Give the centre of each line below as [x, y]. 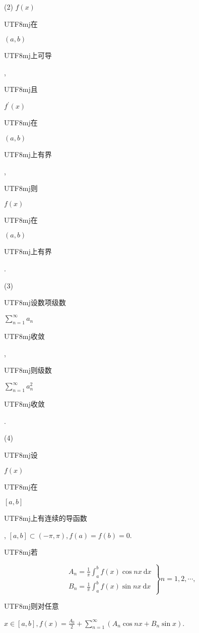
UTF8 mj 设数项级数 [35, 302]
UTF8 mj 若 [21, 552]
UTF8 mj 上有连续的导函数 [46, 518]
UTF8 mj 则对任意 [31, 606]
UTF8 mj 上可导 [28, 55]
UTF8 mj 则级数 [28, 370]
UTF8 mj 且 [21, 89]
